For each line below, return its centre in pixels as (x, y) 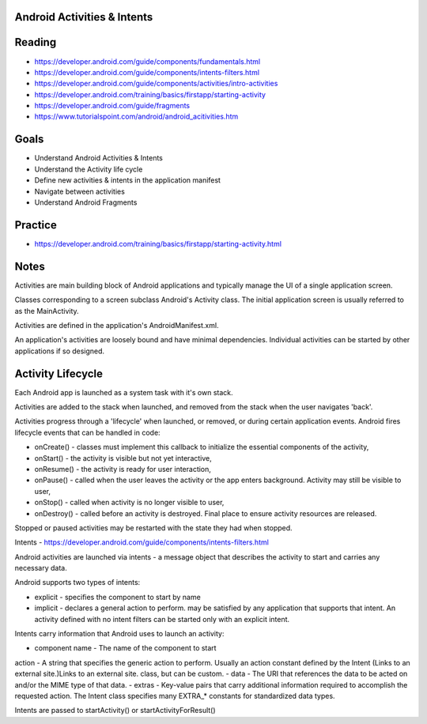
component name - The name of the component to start (125, 648)
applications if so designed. (60, 351)
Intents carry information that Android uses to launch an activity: (119, 634)
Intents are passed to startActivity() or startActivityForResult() (115, 711)
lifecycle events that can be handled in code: (88, 432)
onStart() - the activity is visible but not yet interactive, (123, 458)
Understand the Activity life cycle (89, 169)
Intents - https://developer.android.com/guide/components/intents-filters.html (142, 542)
